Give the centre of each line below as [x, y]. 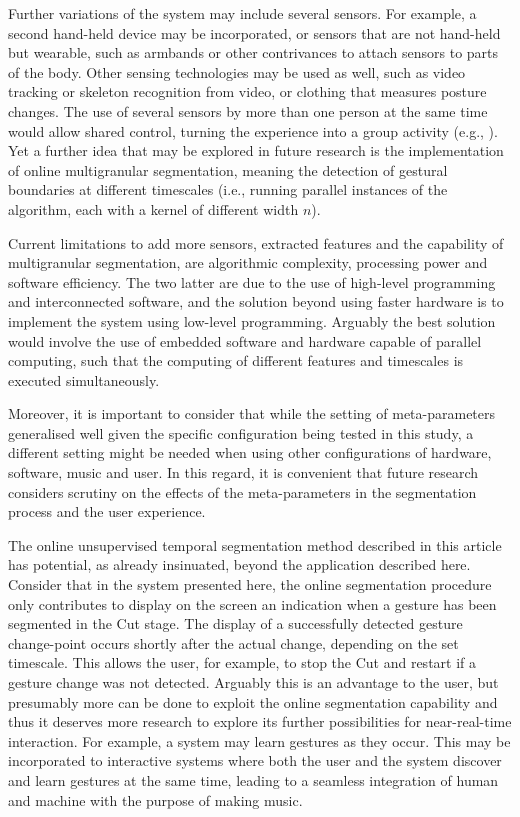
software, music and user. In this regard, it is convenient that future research [243, 472]
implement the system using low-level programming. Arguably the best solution [252, 320]
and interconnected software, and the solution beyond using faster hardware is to [256, 301]
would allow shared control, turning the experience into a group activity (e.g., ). [253, 130]
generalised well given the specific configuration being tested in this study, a [241, 432]
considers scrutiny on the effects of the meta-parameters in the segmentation [242, 491]
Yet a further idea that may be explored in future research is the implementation [256, 150]
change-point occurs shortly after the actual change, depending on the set [233, 642]
